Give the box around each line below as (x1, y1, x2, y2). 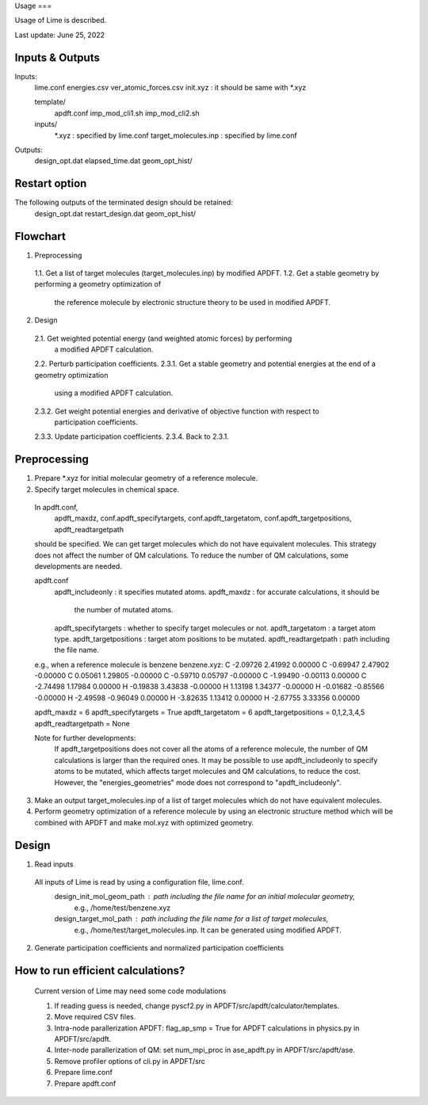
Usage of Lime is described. (14, 16, 107, 25)
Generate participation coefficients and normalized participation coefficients (34, 943, 285, 953)
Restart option (14, 177, 87, 190)
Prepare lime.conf (54, 1068, 113, 1077)
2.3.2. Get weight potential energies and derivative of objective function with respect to (34, 406, 320, 416)
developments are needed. (34, 561, 122, 570)
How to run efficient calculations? (14, 963, 185, 977)
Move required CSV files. (54, 1012, 136, 1022)
